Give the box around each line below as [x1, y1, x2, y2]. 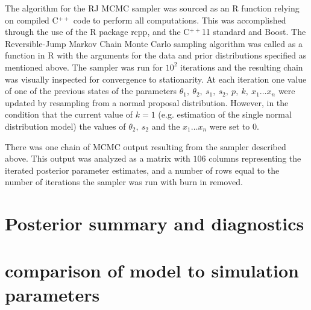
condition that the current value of [5, 108, 133, 121]
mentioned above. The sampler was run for [5, 60, 163, 73]
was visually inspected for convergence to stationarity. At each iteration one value [5, 72, 307, 85]
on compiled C [5, 13, 58, 26]
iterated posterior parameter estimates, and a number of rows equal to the [5, 163, 280, 176]
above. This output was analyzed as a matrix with [5, 152, 190, 165]
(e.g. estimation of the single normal [158, 108, 292, 121]
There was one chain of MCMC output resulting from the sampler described [5, 140, 286, 153]
